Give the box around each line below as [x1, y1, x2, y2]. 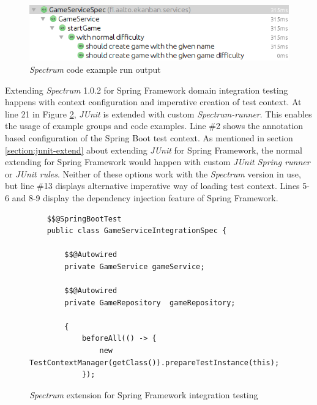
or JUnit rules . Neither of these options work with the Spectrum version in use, [5, 167, 301, 180]
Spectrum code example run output [29, 62, 161, 75]
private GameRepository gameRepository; [64, 298, 236, 307]
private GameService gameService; [64, 262, 205, 271]
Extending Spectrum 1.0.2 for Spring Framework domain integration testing [5, 83, 288, 96]
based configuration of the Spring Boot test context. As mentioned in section [5, 131, 293, 144]
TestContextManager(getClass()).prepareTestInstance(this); [29, 358, 280, 367]
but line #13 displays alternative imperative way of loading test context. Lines [5, 179, 300, 192]
